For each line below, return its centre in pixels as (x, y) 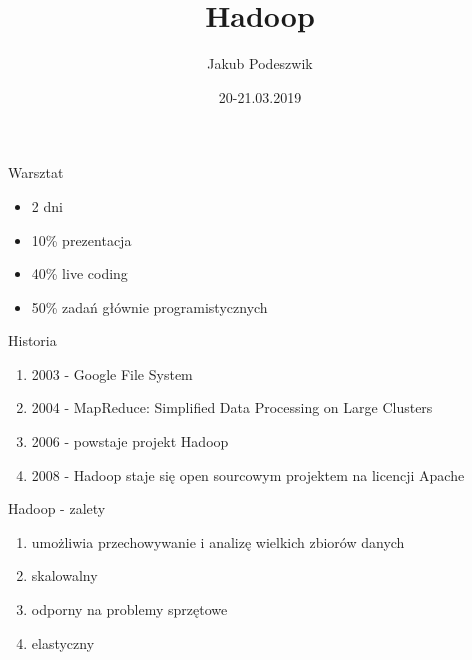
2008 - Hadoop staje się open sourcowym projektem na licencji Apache (248, 474)
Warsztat (36, 172)
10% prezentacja (81, 239)
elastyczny (63, 642)
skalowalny (64, 575)
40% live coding (79, 273)
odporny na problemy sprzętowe (129, 609)
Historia (32, 340)
